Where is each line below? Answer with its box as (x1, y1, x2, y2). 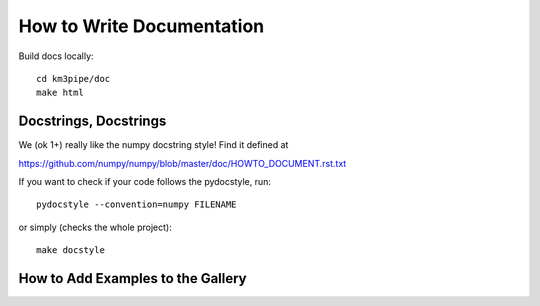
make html (36, 87, 84, 99)
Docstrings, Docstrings (18, 113, 167, 130)
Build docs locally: (18, 50, 94, 62)
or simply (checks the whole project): (18, 221, 172, 233)
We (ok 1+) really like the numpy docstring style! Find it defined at (18, 139, 289, 151)
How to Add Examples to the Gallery (18, 270, 247, 287)
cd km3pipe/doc (36, 73, 111, 84)
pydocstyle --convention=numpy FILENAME (36, 199, 237, 210)
